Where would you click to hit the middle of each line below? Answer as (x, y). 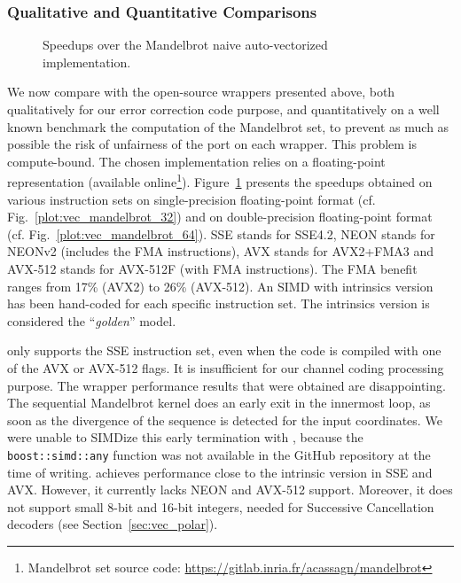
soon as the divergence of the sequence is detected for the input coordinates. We (225, 420)
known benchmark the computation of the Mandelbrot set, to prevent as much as (228, 126)
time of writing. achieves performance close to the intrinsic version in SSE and (220, 472)
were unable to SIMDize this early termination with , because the (185, 437)
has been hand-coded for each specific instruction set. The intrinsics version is (219, 303)
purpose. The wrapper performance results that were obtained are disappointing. (227, 385)
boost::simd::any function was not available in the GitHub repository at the (219, 454)
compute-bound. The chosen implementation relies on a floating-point (196, 161)
